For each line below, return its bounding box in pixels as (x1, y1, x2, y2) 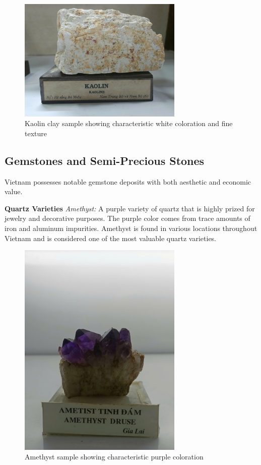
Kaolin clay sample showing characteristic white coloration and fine (25, 118, 233, 129)
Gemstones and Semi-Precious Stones (5, 152, 205, 168)
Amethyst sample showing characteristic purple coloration (25, 451, 204, 462)
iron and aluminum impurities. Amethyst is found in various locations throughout (5, 222, 257, 233)
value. (5, 186, 23, 197)
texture (25, 128, 47, 138)
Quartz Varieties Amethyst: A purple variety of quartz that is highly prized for (5, 203, 255, 213)
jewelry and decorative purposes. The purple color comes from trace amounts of (5, 213, 250, 223)
